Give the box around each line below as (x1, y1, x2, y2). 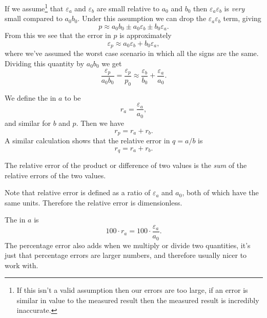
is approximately (119, 30, 172, 41)
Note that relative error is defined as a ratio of (5, 187, 151, 198)
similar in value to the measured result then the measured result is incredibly (16, 294, 259, 305)
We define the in (5, 92, 56, 103)
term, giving (223, 13, 261, 24)
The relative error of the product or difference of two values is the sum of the (5, 160, 247, 171)
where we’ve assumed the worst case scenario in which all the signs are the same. (5, 48, 259, 59)
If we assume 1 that (5, 2, 64, 13)
